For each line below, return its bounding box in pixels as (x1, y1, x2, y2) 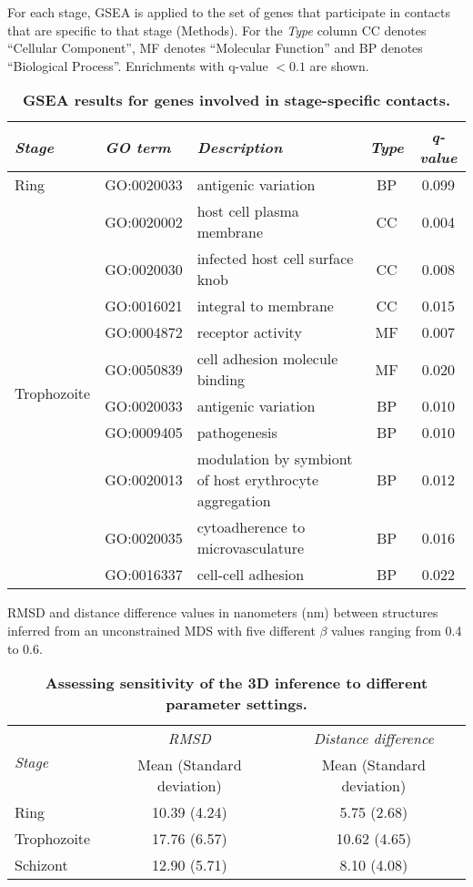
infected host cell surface (196, 248, 354, 270)
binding (196, 369, 246, 391)
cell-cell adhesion (196, 564, 305, 586)
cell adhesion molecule (196, 348, 338, 370)
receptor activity (196, 321, 302, 343)
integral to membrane (196, 295, 334, 317)
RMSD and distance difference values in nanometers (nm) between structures (7, 603, 438, 622)
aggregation (196, 490, 271, 512)
